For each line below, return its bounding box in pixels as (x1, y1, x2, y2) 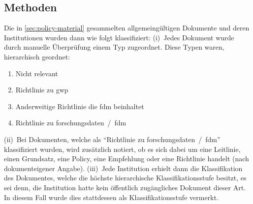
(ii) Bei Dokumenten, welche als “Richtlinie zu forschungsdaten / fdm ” (4, 134, 221, 144)
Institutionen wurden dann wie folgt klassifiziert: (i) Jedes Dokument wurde (4, 32, 234, 42)
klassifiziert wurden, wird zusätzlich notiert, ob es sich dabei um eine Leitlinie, (4, 144, 241, 154)
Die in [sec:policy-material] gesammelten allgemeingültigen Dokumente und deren (4, 23, 250, 33)
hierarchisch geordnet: (4, 51, 70, 61)
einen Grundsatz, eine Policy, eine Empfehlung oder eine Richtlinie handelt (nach (4, 153, 249, 164)
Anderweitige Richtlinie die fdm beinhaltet (15, 101, 144, 111)
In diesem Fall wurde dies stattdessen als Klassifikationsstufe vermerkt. (4, 192, 219, 202)
